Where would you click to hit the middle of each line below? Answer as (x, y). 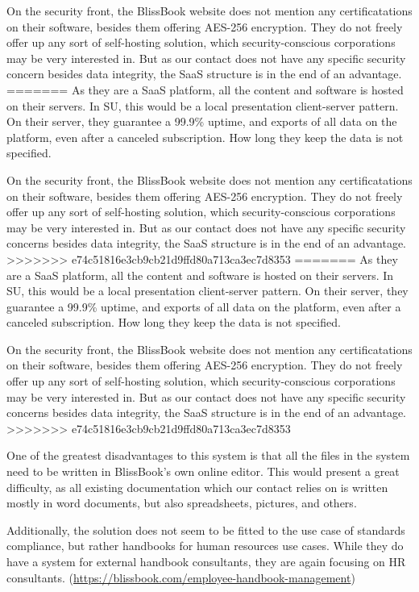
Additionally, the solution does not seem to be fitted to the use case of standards (206, 529)
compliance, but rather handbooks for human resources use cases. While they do (205, 546)
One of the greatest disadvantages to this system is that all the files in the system (208, 455)
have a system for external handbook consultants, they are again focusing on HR (206, 561)
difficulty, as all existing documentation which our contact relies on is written (197, 487)
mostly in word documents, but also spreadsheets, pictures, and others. (182, 503)
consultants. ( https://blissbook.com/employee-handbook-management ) (181, 577)
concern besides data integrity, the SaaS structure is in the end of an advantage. (204, 74)
